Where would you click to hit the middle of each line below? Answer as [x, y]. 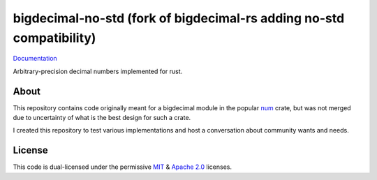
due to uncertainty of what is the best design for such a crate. [102, 118]
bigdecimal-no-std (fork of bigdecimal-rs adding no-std [179, 18]
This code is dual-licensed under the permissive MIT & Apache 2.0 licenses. [122, 167]
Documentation [35, 59]
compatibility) [54, 38]
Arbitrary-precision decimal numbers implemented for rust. [98, 71]
